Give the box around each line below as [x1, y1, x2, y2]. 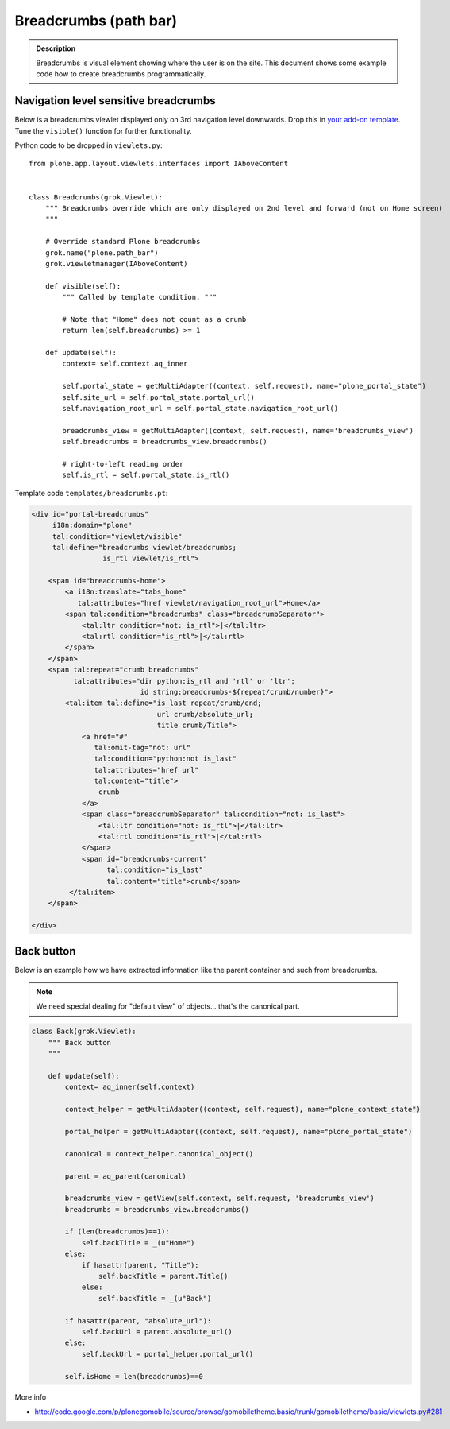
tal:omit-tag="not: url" [94, 743, 190, 752]
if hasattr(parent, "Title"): [81, 1261, 199, 1269]
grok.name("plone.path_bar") [44, 248, 159, 258]
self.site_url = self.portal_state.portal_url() [62, 393, 256, 401]
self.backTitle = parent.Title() [98, 1272, 229, 1281]
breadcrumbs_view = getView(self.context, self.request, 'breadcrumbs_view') [64, 1194, 375, 1203]
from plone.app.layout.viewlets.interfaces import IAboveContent [29, 159, 289, 168]
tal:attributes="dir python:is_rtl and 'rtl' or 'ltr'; [72, 676, 295, 685]
